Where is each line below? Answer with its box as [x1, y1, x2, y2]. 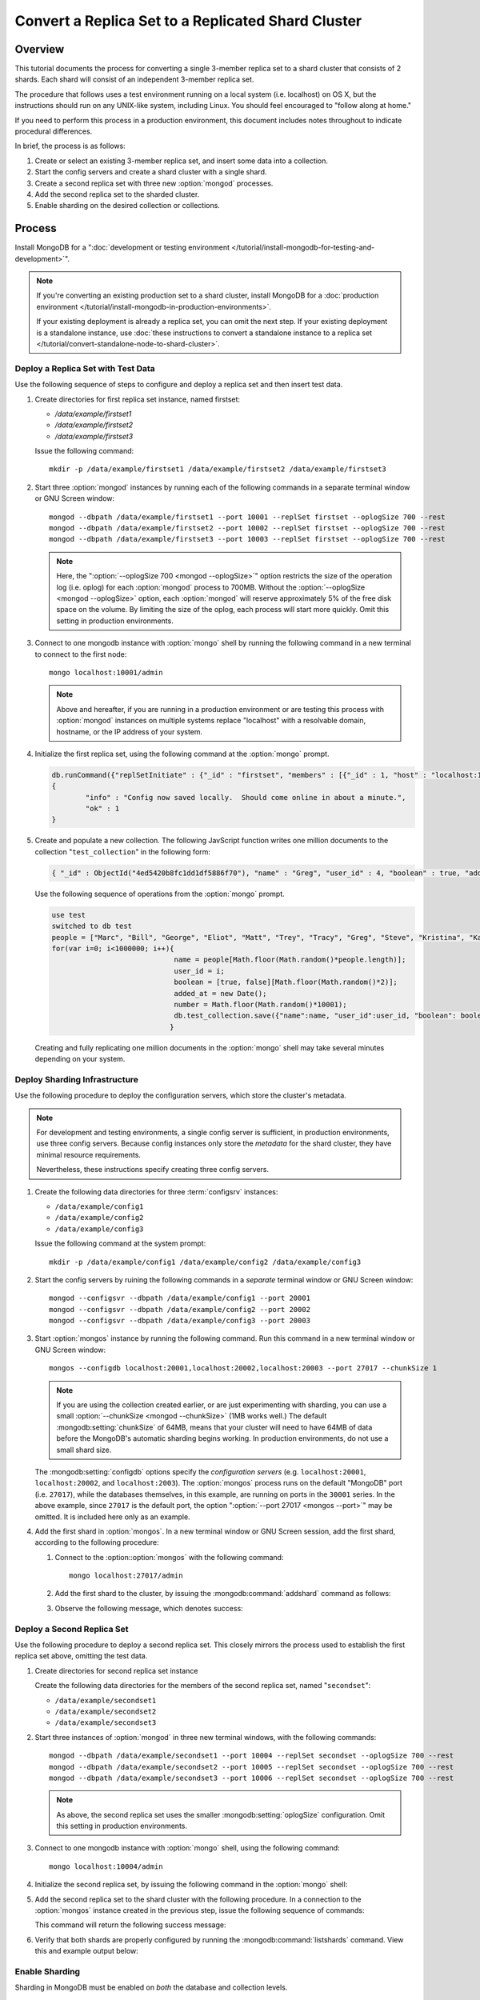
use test [51, 910, 86, 919]
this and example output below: [34, 1946, 139, 1956]
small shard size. [56, 1445, 112, 1454]
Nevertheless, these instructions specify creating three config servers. [36, 1165, 270, 1174]
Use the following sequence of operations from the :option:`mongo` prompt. [34, 889, 286, 898]
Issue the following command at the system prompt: [34, 1238, 206, 1248]
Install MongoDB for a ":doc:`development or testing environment [14, 242, 230, 252]
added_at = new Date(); [174, 989, 267, 998]
